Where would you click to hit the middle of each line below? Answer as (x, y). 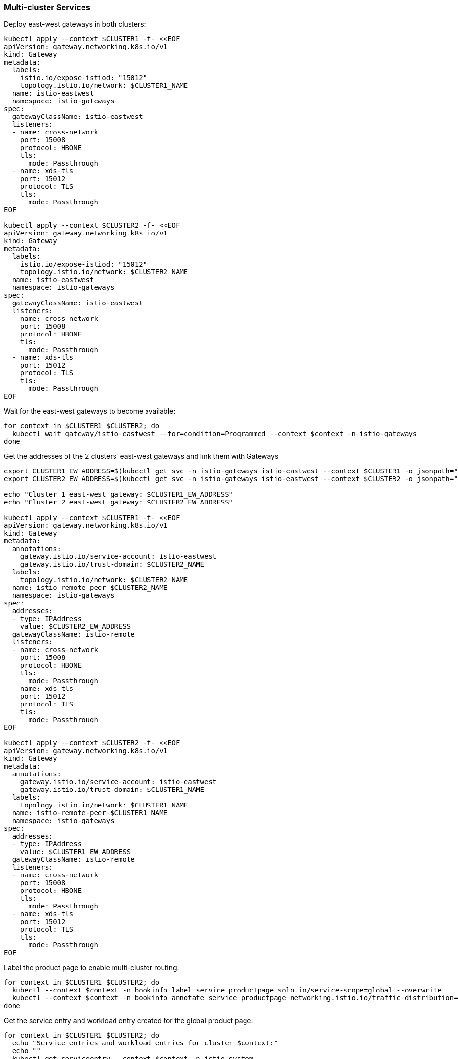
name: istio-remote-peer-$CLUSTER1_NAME (90, 813)
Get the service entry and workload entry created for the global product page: (129, 1021)
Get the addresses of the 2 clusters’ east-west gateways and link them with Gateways (141, 456)
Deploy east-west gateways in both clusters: (75, 24)
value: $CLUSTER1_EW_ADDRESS (75, 852)
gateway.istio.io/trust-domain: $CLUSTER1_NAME (112, 790)
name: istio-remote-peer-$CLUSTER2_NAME (90, 588)
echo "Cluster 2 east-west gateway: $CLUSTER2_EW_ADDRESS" (119, 502)
